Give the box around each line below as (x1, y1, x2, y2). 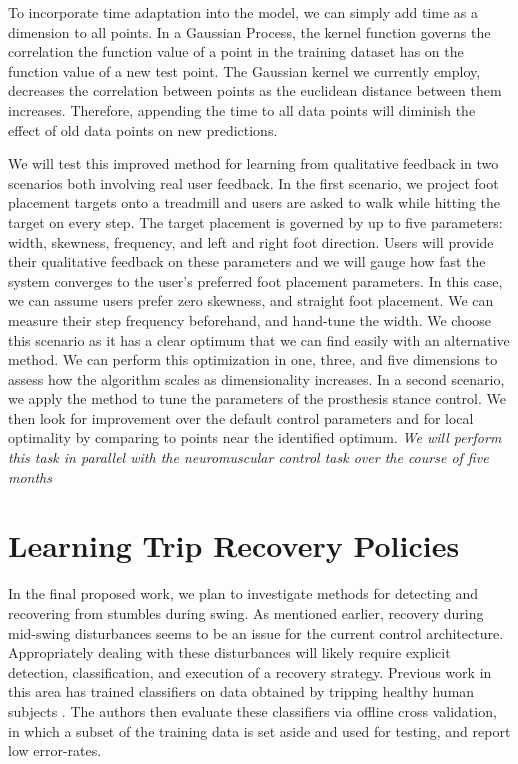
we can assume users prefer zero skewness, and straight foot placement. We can (8, 290, 494, 311)
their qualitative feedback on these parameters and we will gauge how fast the (8, 251, 486, 272)
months (8, 466, 53, 487)
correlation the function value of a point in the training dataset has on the (8, 41, 464, 62)
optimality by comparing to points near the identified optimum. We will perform (8, 427, 502, 448)
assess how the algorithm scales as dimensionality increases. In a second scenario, (8, 368, 505, 389)
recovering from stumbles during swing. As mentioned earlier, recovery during (8, 602, 484, 623)
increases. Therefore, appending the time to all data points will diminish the (8, 99, 476, 120)
